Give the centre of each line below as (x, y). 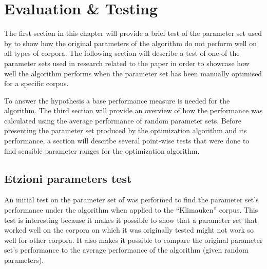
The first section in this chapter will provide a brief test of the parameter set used (133, 33)
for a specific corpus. (36, 83)
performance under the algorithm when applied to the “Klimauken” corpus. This (131, 210)
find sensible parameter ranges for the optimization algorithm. (102, 150)
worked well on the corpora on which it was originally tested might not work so (129, 230)
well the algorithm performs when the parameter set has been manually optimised (133, 73)
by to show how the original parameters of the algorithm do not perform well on (130, 43)
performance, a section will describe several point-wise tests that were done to (127, 141)
